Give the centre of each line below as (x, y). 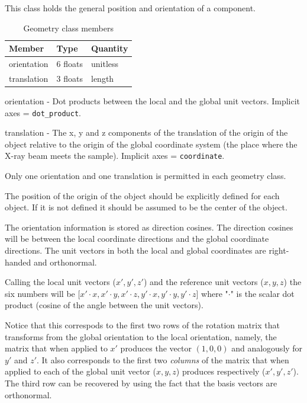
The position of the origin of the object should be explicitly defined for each (142, 195)
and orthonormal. (65, 262)
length (102, 78)
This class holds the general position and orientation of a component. (130, 8)
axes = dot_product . (43, 112)
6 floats (70, 64)
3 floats (70, 78)
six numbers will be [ (43, 293)
